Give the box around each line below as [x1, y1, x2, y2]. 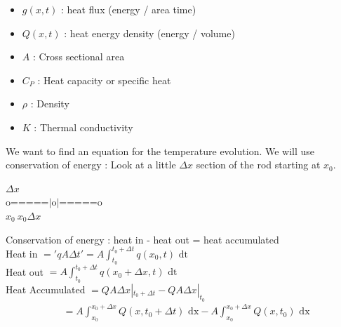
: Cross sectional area [32, 49, 125, 64]
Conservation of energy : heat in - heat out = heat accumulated [6, 232, 279, 246]
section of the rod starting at [196, 157, 321, 172]
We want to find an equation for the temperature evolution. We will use [6, 143, 315, 158]
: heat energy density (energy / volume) [64, 25, 235, 40]
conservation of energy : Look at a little [6, 157, 176, 172]
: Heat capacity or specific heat [37, 72, 171, 87]
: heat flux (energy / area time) [60, 2, 196, 16]
